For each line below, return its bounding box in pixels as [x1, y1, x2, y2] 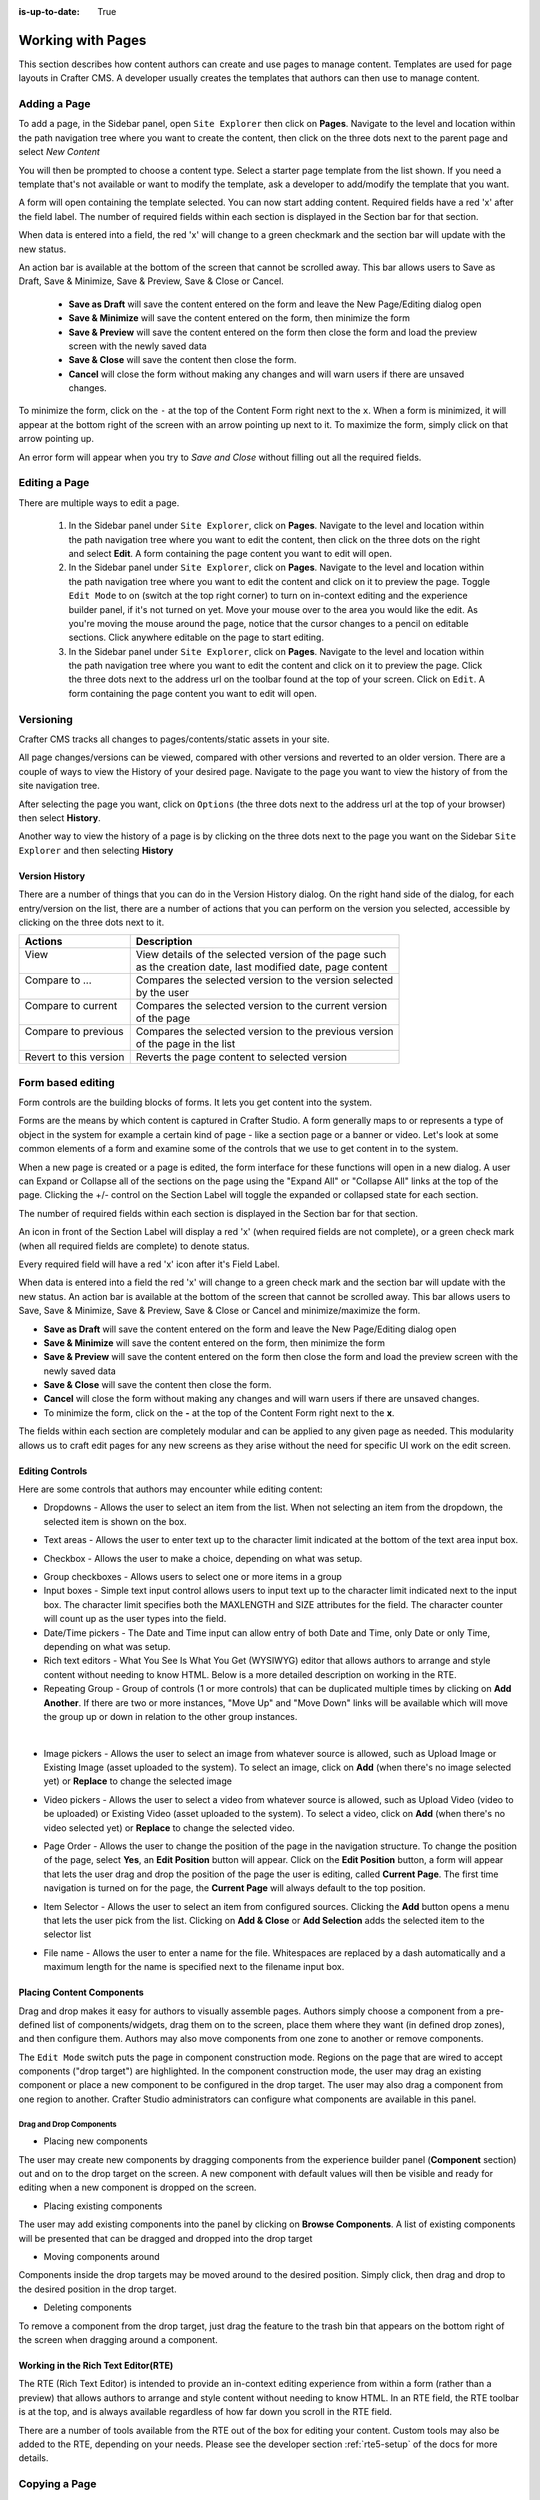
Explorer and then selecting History [18, 844, 174, 856]
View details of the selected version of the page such [135, 948, 387, 962]
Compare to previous [24, 1025, 124, 1039]
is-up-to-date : [18, 6, 80, 17]
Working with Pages [18, 31, 147, 49]
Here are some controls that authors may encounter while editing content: [18, 1483, 324, 1495]
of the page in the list [135, 1037, 236, 1051]
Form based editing [18, 1075, 115, 1089]
